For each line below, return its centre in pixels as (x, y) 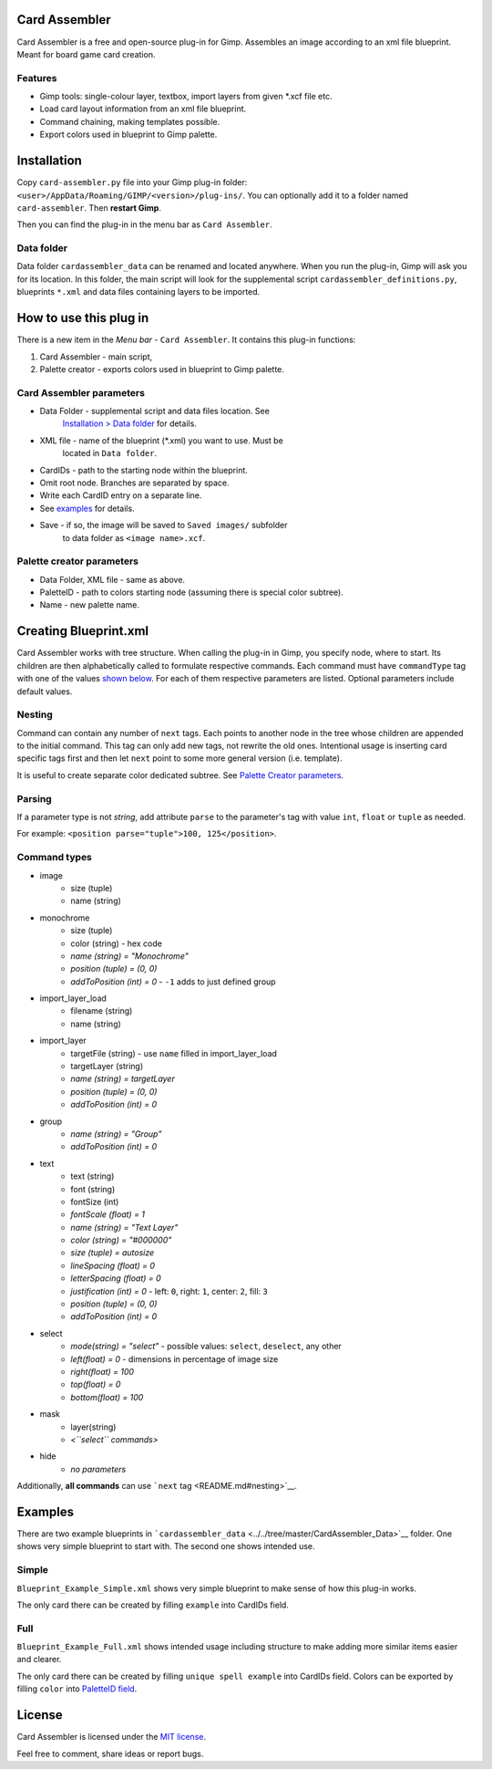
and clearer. (39, 1660)
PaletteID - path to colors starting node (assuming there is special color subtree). (191, 592)
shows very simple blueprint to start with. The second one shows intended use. (166, 1546)
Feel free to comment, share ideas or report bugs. (110, 1753)
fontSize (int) (95, 1202)
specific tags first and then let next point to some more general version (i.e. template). (179, 758)
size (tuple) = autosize (113, 1253)
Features (37, 78)
